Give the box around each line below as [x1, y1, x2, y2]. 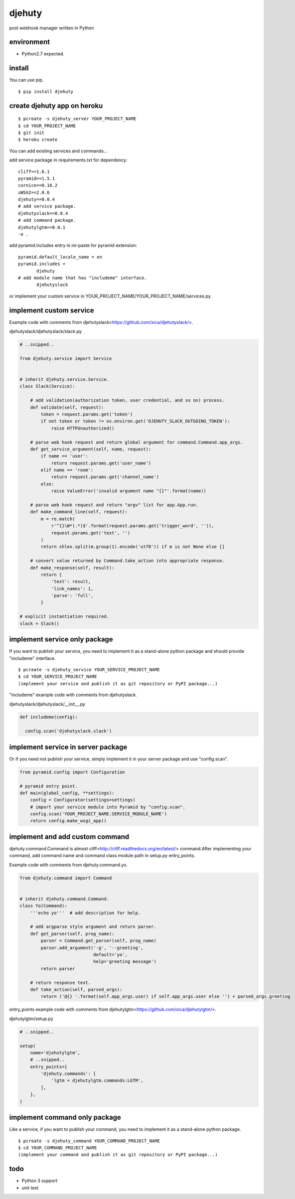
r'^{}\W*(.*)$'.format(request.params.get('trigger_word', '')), [51, 523, 214, 529]
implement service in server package [9, 743, 128, 751]
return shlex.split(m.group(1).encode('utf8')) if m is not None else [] [40, 544, 225, 550]
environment [9, 38, 50, 46]
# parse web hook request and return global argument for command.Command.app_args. [30, 439, 244, 445]
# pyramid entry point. [19, 783, 78, 789]
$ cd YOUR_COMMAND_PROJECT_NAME [18, 1145, 97, 1151]
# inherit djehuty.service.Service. [19, 376, 110, 382]
